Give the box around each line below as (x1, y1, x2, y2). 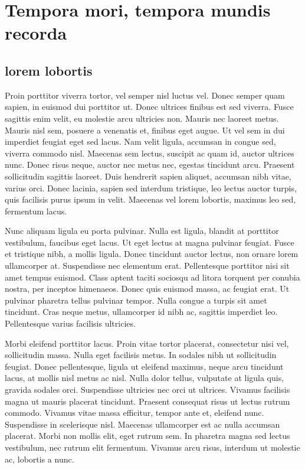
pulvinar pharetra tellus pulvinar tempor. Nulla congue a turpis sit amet (5, 294, 267, 306)
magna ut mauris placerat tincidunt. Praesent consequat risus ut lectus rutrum (5, 395, 290, 407)
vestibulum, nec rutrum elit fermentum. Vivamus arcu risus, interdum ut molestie (5, 441, 300, 453)
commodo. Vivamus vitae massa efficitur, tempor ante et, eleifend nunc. (5, 406, 264, 419)
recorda (5, 21, 67, 45)
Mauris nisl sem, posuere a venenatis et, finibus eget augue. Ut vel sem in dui (5, 123, 285, 136)
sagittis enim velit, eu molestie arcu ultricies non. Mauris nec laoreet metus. (5, 112, 279, 124)
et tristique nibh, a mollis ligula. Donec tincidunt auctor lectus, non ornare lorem (5, 247, 299, 260)
